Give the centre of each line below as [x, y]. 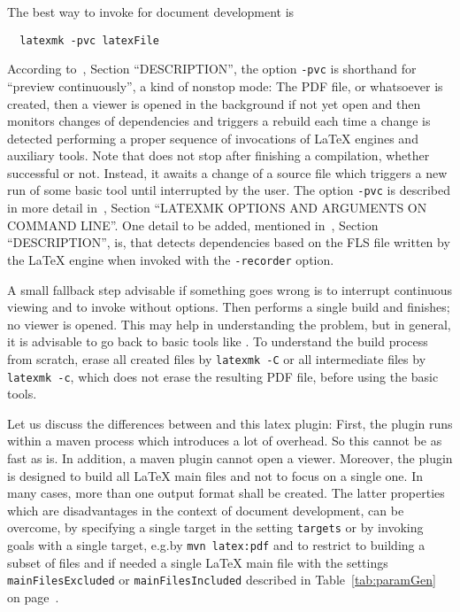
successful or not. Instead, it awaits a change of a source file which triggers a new [227, 172]
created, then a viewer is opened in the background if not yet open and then [214, 103]
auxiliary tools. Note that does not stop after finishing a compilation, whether [218, 155]
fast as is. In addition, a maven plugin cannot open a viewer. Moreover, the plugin [230, 458]
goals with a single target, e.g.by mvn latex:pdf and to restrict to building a [216, 545]
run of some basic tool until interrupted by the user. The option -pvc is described [229, 190]
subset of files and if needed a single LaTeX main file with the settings [198, 562]
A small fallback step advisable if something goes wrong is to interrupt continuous [230, 289]
